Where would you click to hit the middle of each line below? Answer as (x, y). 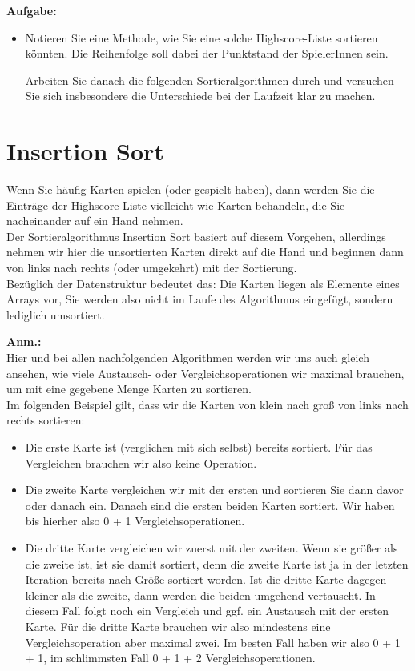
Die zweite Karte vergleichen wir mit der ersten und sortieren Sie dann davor (214, 490)
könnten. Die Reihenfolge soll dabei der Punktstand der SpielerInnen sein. (207, 53)
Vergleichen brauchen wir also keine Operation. (141, 462)
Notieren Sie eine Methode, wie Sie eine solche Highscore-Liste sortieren (201, 37)
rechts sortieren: (46, 420)
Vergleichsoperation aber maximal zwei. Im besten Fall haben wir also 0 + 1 (213, 642)
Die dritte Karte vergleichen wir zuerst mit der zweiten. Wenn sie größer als (212, 547)
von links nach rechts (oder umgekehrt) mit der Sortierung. (152, 268)
